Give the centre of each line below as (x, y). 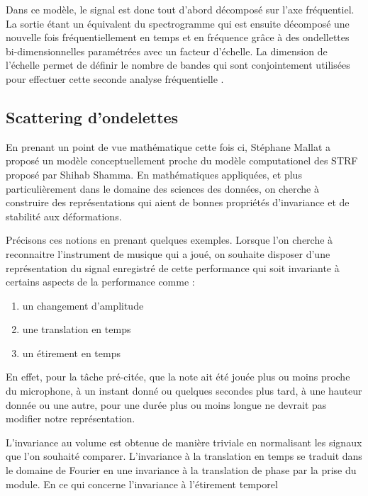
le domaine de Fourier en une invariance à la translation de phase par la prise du (181, 470)
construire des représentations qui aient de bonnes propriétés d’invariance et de (178, 202)
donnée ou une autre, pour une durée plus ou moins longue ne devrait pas (166, 404)
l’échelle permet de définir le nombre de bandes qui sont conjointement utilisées (178, 65)
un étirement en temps (71, 353)
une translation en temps (77, 329)
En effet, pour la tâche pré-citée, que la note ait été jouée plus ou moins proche (178, 377)
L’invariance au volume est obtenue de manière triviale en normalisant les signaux (184, 442)
